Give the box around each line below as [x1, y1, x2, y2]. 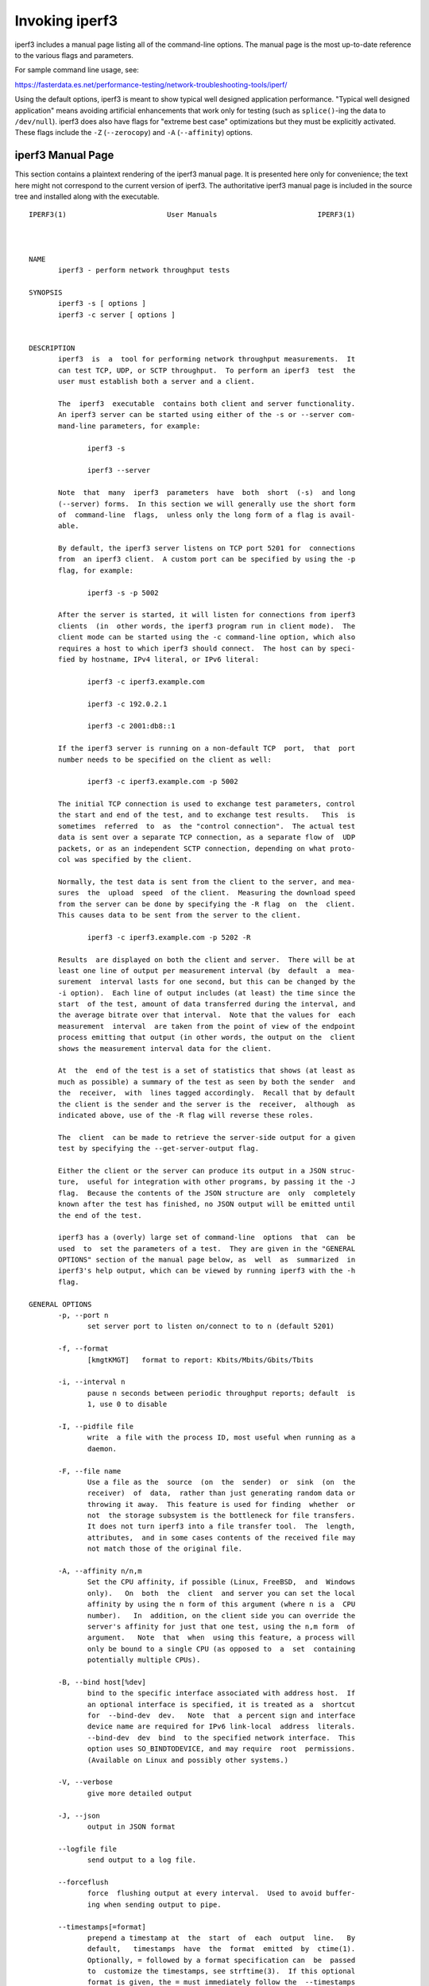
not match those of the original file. [87, 1544, 242, 1553]
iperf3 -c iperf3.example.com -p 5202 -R [87, 933, 251, 941]
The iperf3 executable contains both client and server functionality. [58, 400, 356, 408]
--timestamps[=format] [58, 1922, 147, 1931]
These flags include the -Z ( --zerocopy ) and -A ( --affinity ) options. [14, 128, 253, 137]
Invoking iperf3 [14, 12, 118, 29]
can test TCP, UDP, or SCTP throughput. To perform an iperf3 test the [58, 365, 356, 375]
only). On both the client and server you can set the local [87, 1589, 356, 1598]
